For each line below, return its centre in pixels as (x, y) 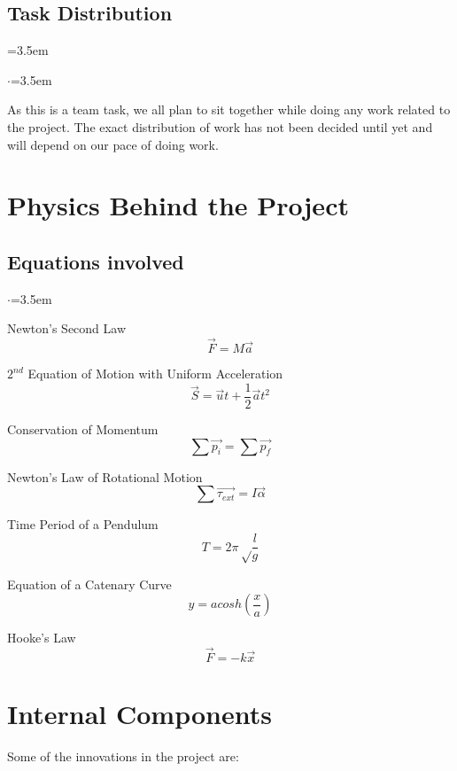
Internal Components (139, 714)
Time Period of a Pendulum (83, 524)
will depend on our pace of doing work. (113, 144)
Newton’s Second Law (67, 328)
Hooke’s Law (42, 638)
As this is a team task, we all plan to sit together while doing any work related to (229, 109)
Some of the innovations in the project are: (123, 756)
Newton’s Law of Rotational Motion (105, 476)
